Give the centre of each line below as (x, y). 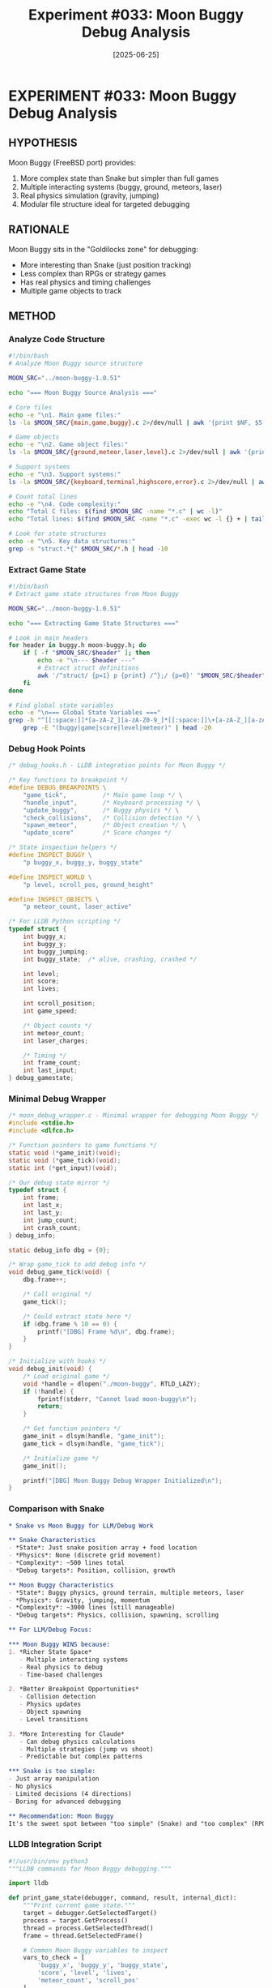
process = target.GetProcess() (76, 1920)
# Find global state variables (61, 705)
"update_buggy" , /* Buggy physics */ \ (101, 810)
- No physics (30, 1787)
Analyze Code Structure (57, 339)
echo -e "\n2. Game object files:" (68, 445)
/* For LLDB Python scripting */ (65, 922)
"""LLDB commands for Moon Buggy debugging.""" (90, 1869)
